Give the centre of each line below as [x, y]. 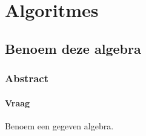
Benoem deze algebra [73, 48]
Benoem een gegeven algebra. [59, 125]
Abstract [27, 78]
